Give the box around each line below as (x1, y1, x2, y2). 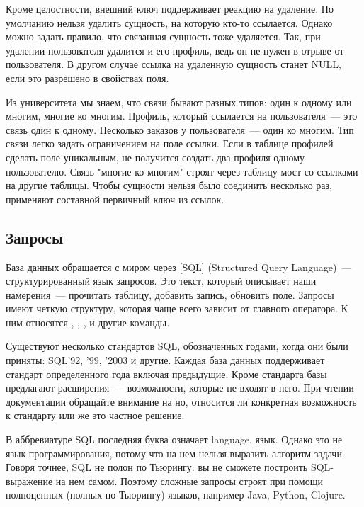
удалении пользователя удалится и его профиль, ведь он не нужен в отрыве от (6, 42, 344, 57)
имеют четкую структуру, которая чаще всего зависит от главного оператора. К (6, 301, 348, 316)
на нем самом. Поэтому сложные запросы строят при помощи (55, 473, 323, 488)
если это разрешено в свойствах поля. (6, 70, 169, 85)
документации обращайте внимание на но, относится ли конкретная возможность (6, 394, 357, 409)
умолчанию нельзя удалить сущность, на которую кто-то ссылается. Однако (6, 15, 333, 30)
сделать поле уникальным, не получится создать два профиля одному (6, 149, 305, 164)
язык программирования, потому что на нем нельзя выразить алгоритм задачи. (6, 445, 345, 460)
